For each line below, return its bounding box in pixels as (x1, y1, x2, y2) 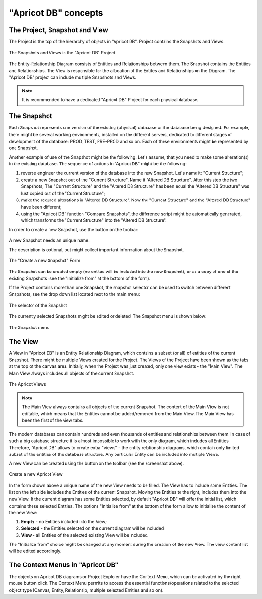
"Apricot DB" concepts (9, 7, 103, 18)
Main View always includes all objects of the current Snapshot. (9, 370, 134, 376)
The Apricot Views (9, 381, 46, 387)
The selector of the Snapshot (9, 302, 67, 308)
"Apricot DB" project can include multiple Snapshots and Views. (9, 74, 137, 80)
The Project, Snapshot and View (9, 26, 109, 34)
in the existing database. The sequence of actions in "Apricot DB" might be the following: (9, 161, 187, 167)
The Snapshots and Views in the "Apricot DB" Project (9, 50, 115, 55)
